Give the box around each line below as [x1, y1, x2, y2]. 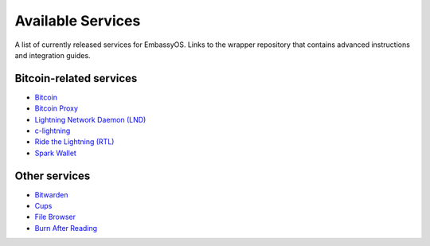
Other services [14, 169, 91, 182]
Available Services [14, 12, 141, 29]
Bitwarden [34, 189, 68, 199]
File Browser [34, 212, 76, 222]
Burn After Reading [34, 223, 98, 232]
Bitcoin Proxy [34, 103, 79, 113]
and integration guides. [14, 50, 91, 60]
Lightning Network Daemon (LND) [34, 115, 147, 124]
